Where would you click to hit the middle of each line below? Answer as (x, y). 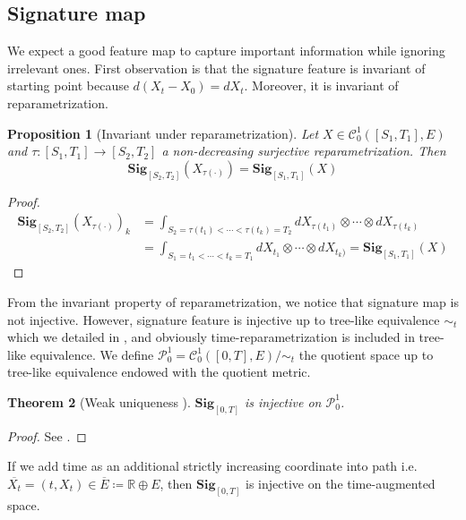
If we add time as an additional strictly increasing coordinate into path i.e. (212, 466)
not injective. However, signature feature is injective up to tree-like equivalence (224, 319)
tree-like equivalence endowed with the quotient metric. (159, 372)
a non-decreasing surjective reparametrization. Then (304, 151)
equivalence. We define (92, 354)
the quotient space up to (366, 354)
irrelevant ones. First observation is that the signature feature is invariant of (216, 68)
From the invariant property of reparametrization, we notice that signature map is (233, 301)
